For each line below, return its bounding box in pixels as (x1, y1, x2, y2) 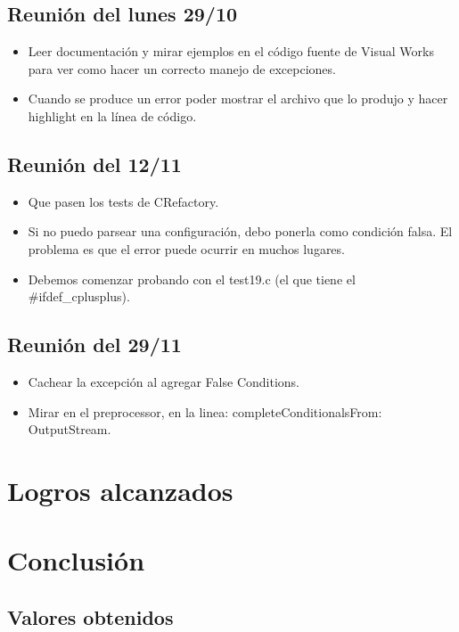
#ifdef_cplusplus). (28, 287, 130, 306)
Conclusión (7, 542, 145, 579)
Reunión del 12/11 (7, 150, 182, 177)
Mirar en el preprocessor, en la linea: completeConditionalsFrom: (28, 402, 382, 421)
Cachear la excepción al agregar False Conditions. (28, 372, 299, 390)
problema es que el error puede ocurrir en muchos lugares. (28, 239, 345, 258)
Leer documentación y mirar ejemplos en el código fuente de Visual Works (28, 42, 434, 61)
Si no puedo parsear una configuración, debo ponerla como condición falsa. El (28, 222, 453, 241)
